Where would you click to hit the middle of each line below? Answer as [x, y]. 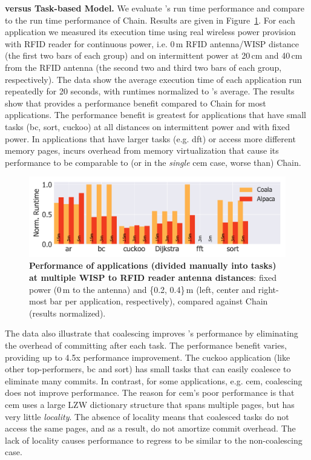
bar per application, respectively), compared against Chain [159, 301]
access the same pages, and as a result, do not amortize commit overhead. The [150, 428]
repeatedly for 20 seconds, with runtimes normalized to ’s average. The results [150, 91]
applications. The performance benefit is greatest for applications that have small [155, 115]
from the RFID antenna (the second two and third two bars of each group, [143, 67]
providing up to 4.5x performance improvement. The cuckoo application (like [148, 357]
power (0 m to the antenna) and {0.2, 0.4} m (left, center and [142, 289]
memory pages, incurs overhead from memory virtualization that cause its [142, 150]
